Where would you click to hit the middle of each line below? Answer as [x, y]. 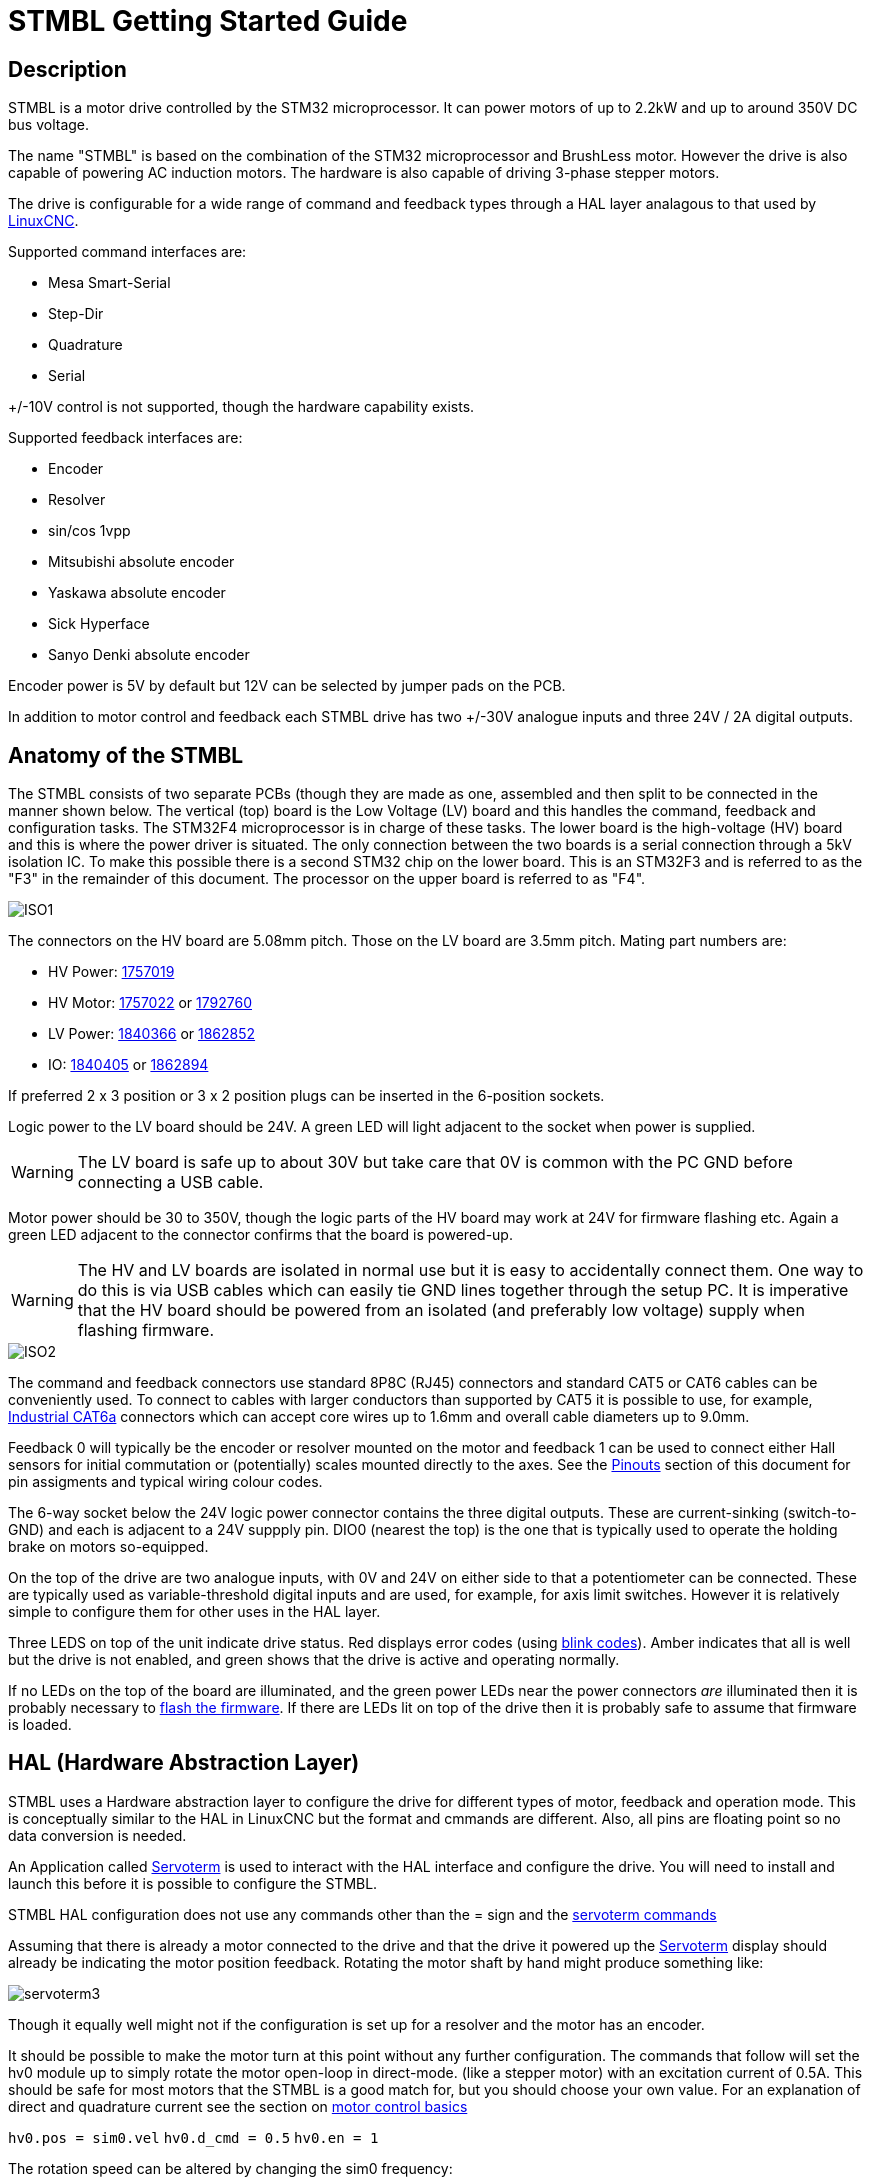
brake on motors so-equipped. [108, 1547]
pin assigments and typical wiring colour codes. [165, 1482]
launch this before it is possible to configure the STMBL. [193, 1883]
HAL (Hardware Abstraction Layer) [184, 1763]
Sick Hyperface [99, 624]
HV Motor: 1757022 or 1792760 [150, 1003]
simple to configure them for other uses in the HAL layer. [194, 1612]
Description [67, 69]
